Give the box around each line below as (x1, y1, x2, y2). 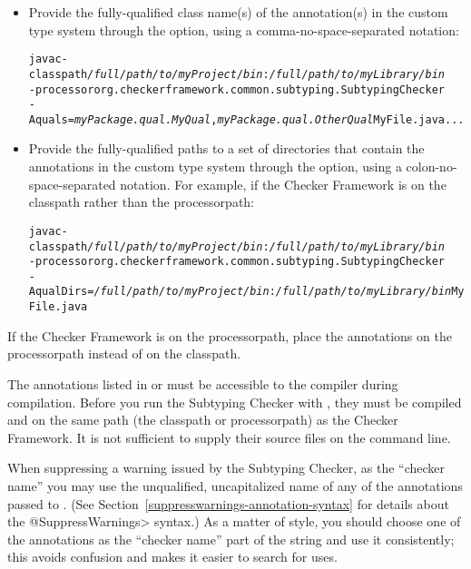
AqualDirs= (28, 285, 94, 299)
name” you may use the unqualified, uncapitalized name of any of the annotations (7, 476, 463, 495)
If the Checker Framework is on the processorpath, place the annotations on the (7, 326, 452, 345)
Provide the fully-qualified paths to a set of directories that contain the (28, 139, 425, 158)
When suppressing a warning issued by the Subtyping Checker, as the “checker (7, 458, 446, 477)
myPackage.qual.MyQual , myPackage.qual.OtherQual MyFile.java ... (74, 113, 465, 126)
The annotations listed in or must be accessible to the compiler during (7, 374, 398, 393)
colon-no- (406, 157, 457, 176)
